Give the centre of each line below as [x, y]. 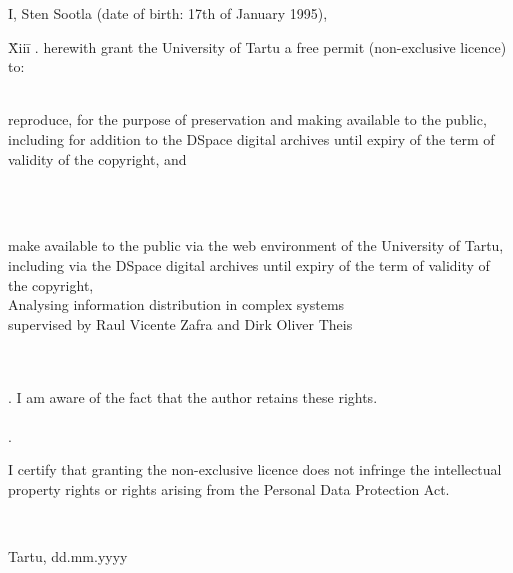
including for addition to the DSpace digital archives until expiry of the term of [251, 138]
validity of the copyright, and [97, 158]
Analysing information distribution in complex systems [176, 304]
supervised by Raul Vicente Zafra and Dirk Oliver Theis [180, 323]
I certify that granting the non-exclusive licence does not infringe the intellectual [255, 469]
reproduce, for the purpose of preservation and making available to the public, [247, 119]
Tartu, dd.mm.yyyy [68, 556]
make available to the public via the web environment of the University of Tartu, [256, 245]
